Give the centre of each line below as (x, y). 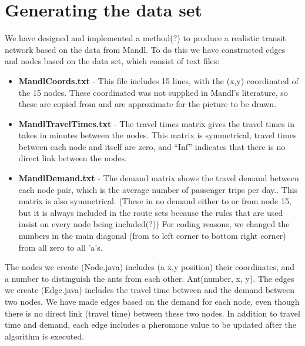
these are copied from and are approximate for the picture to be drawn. (148, 104)
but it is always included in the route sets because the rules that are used (151, 212)
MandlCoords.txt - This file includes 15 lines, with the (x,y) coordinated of (158, 80)
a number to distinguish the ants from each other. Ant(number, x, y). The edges (150, 278)
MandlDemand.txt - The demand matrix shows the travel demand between (159, 178)
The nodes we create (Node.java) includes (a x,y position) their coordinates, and (150, 267)
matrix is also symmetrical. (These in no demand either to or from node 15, (155, 201)
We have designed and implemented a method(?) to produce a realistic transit (145, 38)
